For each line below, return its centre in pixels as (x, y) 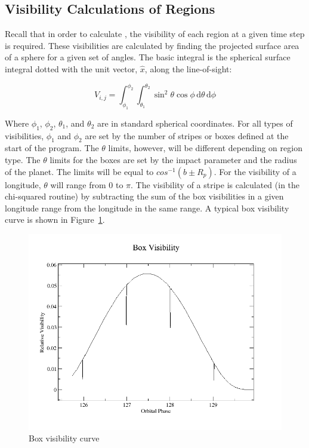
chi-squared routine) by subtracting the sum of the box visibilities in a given (144, 196)
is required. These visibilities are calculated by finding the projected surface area (152, 45)
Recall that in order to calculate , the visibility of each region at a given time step (155, 34)
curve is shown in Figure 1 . (55, 220)
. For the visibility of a (255, 171)
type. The (23, 160)
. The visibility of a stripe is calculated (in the (215, 184)
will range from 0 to (87, 184)
